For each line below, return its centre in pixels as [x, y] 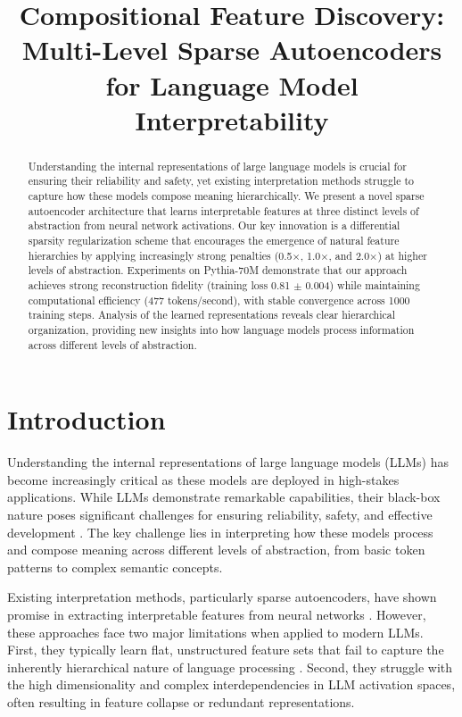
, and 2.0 [349, 255]
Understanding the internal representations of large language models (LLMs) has [228, 462]
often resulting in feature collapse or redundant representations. [181, 701]
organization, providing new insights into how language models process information [221, 329]
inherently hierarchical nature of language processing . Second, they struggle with [230, 667]
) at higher [402, 255]
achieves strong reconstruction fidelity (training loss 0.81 [159, 284]
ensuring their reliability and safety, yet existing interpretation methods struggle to [221, 181]
